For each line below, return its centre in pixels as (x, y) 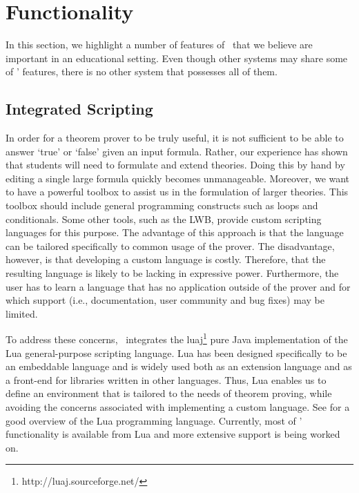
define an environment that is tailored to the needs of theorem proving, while (169, 393)
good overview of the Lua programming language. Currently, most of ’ (154, 420)
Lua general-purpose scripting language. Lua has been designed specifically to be (176, 352)
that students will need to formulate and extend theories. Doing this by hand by (175, 165)
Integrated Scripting (79, 109)
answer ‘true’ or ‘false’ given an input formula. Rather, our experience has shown (177, 151)
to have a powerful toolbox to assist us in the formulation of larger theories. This (177, 192)
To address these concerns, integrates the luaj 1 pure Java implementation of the (177, 338)
